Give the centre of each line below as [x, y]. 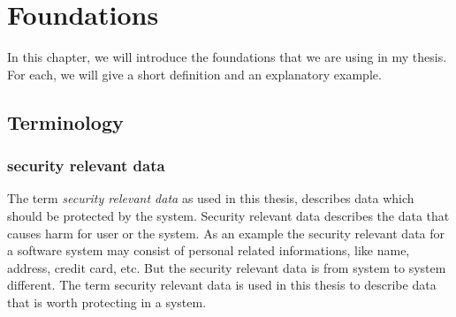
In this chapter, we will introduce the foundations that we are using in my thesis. [227, 57]
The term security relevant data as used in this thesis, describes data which [211, 198]
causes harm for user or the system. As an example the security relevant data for [226, 233]
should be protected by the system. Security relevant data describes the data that [228, 215]
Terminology [65, 121]
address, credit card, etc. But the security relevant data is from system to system [227, 267]
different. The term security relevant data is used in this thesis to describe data [222, 285]
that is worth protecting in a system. [107, 302]
